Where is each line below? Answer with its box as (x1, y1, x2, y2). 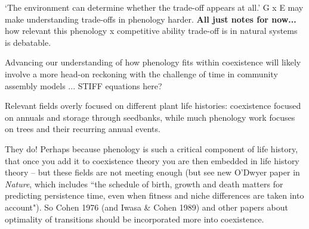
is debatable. (5, 36, 51, 48)
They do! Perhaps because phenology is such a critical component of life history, (5, 142, 298, 155)
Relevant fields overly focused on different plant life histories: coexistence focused (5, 99, 301, 112)
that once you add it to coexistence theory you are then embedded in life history (5, 154, 299, 167)
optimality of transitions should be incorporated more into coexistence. (5, 212, 264, 225)
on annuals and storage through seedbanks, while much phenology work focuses (5, 111, 295, 123)
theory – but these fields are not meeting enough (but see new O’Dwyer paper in (5, 166, 300, 178)
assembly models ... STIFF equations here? (5, 79, 162, 92)
